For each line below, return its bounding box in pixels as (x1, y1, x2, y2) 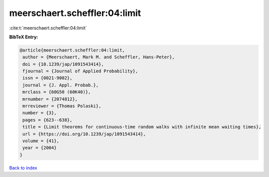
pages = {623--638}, (22, 117, 73, 123)
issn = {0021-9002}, (22, 75, 73, 81)
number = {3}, (22, 110, 57, 116)
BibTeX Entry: (9, 34, 38, 40)
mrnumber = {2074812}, (22, 96, 78, 102)
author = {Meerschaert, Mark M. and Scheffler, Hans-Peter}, (22, 54, 175, 60)
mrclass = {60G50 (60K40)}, (22, 89, 91, 95)
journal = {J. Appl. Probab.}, (22, 82, 99, 88)
